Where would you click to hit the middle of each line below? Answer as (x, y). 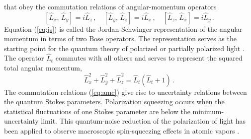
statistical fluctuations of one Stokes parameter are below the (97, 111)
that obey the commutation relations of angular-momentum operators (110, 6)
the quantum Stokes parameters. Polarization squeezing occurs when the (114, 102)
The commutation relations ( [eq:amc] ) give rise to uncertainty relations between (125, 92)
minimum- (208, 111)
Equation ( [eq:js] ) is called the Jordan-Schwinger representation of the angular (123, 29)
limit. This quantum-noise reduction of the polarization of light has (143, 121)
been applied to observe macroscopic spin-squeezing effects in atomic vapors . (122, 130)
